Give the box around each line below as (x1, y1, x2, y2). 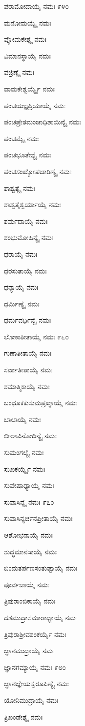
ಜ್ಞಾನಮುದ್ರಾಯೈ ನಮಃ (4, 645, 55, 656)
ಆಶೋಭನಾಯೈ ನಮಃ (4, 530, 53, 540)
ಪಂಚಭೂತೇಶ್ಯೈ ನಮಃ (4, 150, 51, 160)
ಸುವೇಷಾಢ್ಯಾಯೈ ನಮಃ (4, 480, 54, 490)
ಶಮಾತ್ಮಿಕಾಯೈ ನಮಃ (4, 381, 50, 391)
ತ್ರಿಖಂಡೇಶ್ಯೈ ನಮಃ (4, 711, 43, 722)
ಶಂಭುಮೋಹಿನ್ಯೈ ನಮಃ (4, 232, 54, 242)
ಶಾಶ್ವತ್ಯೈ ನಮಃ (4, 182, 35, 193)
